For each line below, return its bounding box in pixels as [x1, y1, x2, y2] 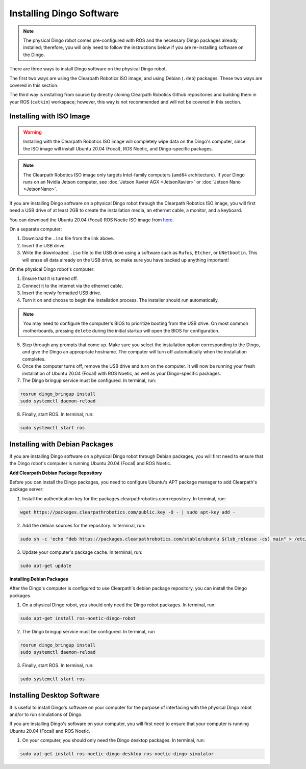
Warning [23, 129, 42, 135]
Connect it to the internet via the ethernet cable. [22, 283, 123, 289]
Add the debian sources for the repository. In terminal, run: [22, 522, 145, 528]
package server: [9, 486, 44, 492]
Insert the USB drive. [22, 242, 66, 248]
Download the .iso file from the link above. [22, 235, 114, 242]
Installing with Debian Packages [9, 440, 114, 448]
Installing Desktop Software [9, 691, 100, 700]
